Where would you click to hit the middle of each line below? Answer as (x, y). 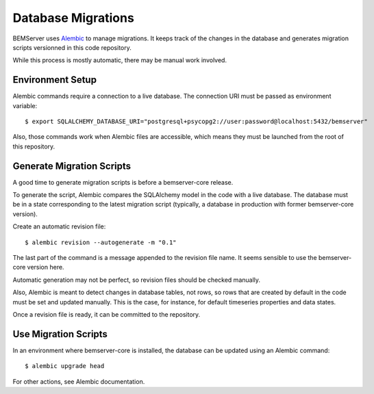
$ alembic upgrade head (65, 366)
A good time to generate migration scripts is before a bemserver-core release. (123, 182)
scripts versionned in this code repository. (72, 47)
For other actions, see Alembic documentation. (79, 381)
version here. (46, 267)
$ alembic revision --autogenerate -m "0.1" (101, 242)
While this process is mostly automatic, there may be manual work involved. (120, 60)
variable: (25, 105)
